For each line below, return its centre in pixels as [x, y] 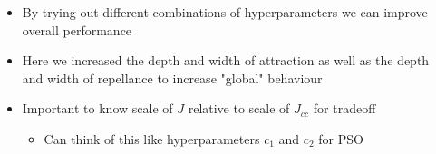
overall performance [77, 29]
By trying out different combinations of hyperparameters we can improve [225, 12]
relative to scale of [239, 108]
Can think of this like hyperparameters [152, 138]
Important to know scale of [97, 108]
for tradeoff [344, 108]
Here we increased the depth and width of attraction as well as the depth [226, 60]
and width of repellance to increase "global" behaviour [172, 77]
